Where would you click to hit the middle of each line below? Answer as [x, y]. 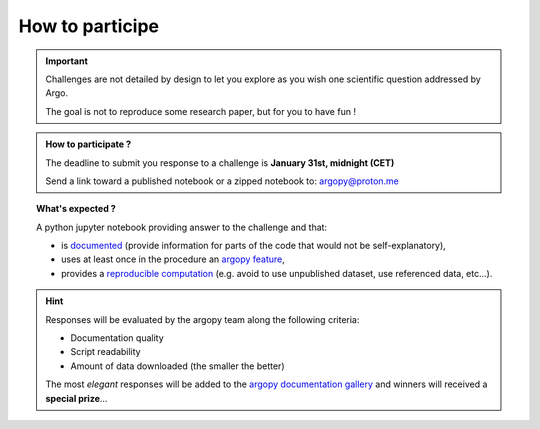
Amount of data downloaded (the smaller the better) [177, 366]
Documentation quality [117, 338]
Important [67, 61]
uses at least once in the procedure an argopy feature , [173, 259]
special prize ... [76, 398]
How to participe [89, 26]
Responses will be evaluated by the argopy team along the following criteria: [202, 319]
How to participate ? [88, 144]
